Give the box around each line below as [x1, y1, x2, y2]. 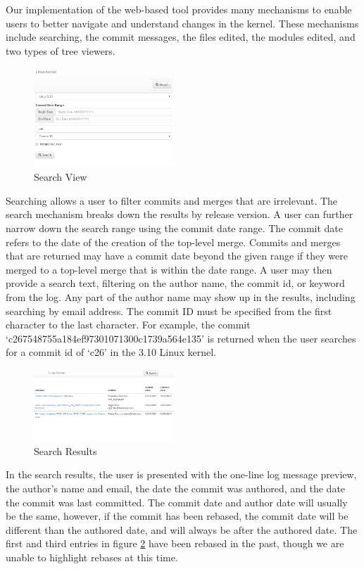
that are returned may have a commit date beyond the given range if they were [6, 248, 348, 263]
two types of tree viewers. [6, 43, 115, 58]
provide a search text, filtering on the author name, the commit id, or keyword [6, 276, 345, 290]
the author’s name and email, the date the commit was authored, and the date [6, 481, 346, 496]
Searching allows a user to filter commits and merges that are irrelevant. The [6, 193, 338, 207]
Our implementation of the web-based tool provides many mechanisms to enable [6, 2, 352, 16]
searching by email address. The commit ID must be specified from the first [6, 303, 332, 318]
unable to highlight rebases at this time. [6, 550, 178, 565]
